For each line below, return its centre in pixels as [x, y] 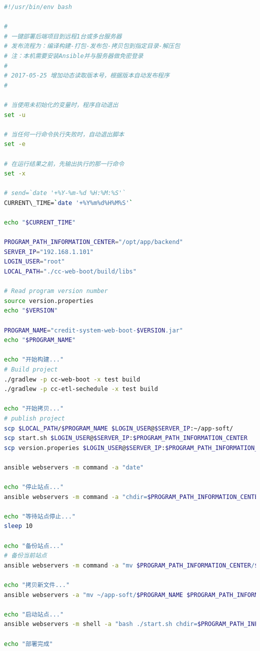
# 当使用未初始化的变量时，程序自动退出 [61, 105]
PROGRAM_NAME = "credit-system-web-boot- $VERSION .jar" [93, 330]
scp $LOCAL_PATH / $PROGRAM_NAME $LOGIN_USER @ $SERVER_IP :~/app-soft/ [119, 428]
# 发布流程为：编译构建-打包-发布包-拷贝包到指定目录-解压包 [92, 46]
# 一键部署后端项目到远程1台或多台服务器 [63, 36]
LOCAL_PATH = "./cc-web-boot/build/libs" [70, 272]
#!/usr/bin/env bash [38, 7]
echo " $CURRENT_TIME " [40, 223]
